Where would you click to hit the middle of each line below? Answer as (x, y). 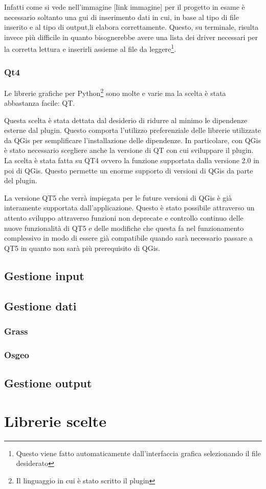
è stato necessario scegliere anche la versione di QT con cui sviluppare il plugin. (129, 150)
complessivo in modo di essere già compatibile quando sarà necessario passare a (129, 238)
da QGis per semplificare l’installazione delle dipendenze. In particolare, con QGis (132, 140)
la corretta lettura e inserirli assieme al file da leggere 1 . (90, 48)
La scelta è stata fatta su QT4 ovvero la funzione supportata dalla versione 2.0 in (132, 160)
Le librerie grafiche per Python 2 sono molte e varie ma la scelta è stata (115, 92)
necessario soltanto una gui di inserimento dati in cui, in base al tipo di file (121, 17)
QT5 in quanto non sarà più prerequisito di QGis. (82, 248)
